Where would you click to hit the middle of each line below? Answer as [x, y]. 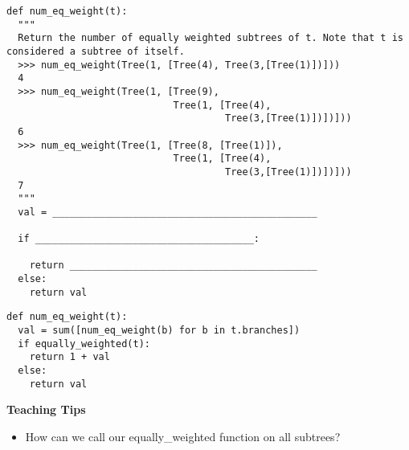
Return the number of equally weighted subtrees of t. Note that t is [211, 38]
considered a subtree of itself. [96, 51]
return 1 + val [70, 357]
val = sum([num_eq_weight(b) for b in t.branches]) [159, 331]
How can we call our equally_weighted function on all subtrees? [183, 436]
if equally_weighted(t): [84, 344]
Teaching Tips [46, 409]
